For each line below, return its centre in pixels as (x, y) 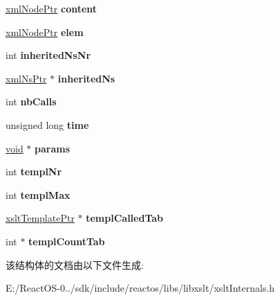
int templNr (34, 171)
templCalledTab (125, 218)
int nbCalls (31, 102)
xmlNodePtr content (52, 8)
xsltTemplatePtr (40, 218)
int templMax (38, 194)
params (53, 148)
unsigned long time (47, 124)
